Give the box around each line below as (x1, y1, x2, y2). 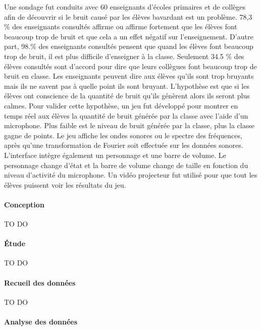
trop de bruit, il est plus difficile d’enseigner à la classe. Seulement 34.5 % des (4, 50, 244, 61)
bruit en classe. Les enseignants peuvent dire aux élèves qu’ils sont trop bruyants (4, 71, 254, 81)
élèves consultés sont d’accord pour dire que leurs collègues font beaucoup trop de (4, 61, 257, 71)
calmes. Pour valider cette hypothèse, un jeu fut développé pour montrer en (4, 100, 238, 111)
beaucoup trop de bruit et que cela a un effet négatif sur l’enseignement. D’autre (4, 31, 253, 41)
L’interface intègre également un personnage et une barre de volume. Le (4, 149, 226, 160)
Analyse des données (4, 316, 78, 327)
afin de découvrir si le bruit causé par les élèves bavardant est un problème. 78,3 (4, 11, 252, 22)
